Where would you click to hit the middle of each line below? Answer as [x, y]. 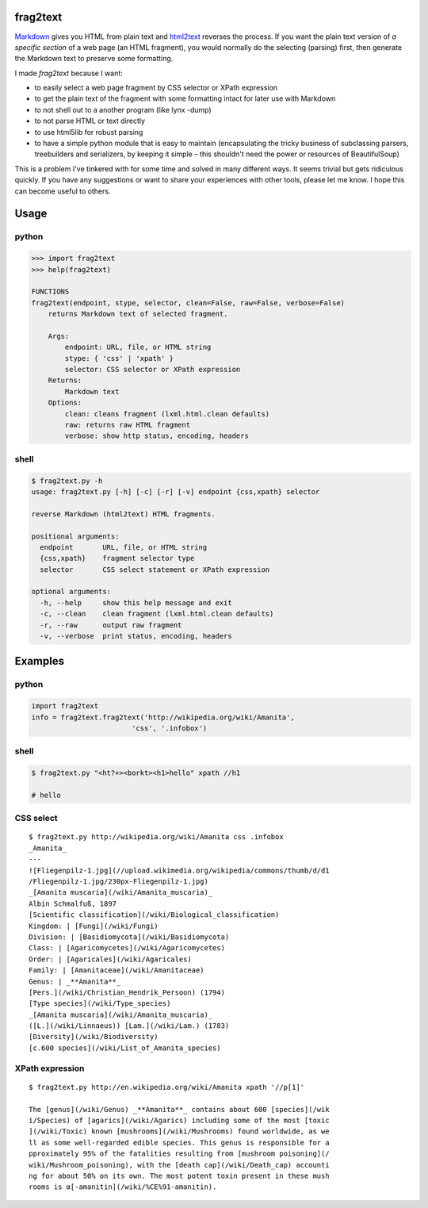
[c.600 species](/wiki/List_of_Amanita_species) [125, 1048]
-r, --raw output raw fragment [111, 625]
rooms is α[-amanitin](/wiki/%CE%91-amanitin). [123, 1187]
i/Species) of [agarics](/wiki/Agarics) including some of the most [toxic [179, 1120]
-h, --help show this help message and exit [136, 602]
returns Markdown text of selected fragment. [138, 314]
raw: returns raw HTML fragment [127, 425]
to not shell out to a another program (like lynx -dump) [123, 109]
